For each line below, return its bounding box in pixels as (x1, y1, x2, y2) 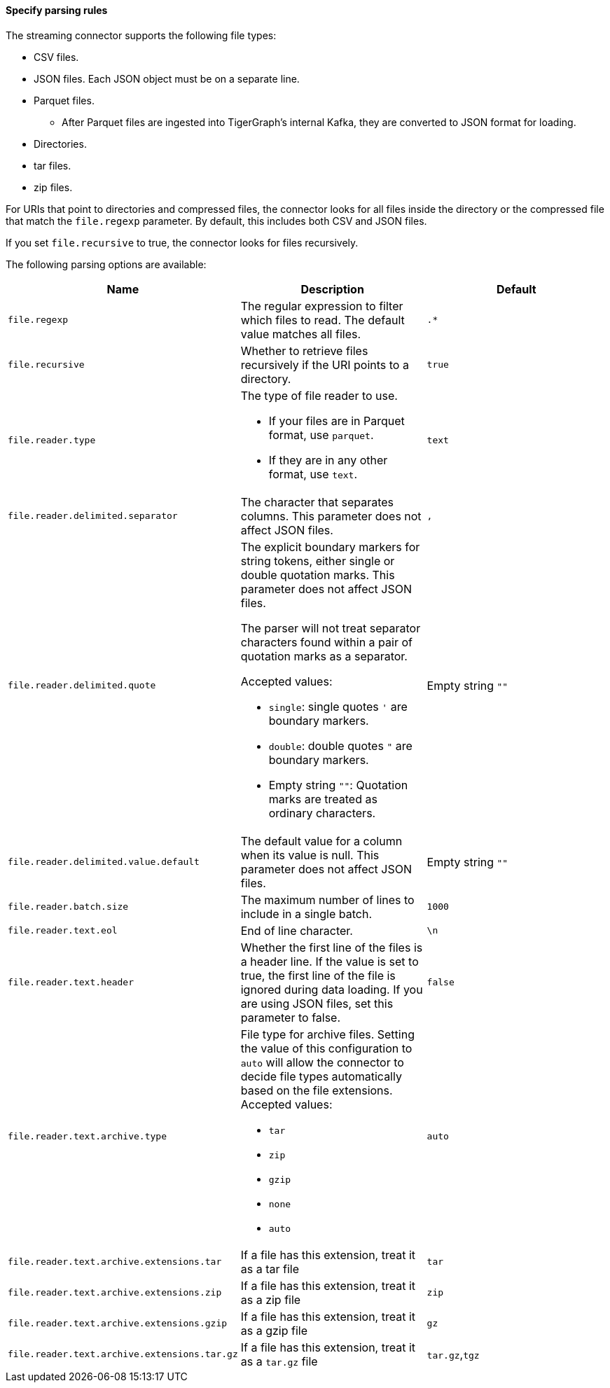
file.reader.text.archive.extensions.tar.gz (8, 1349, 238, 1360)
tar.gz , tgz (427, 1347, 480, 1361)
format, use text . (268, 466, 358, 481)
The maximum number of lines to (240, 892, 415, 907)
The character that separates (240, 494, 394, 509)
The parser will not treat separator (240, 620, 421, 635)
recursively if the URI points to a (240, 357, 409, 372)
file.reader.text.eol (8, 925, 118, 936)
